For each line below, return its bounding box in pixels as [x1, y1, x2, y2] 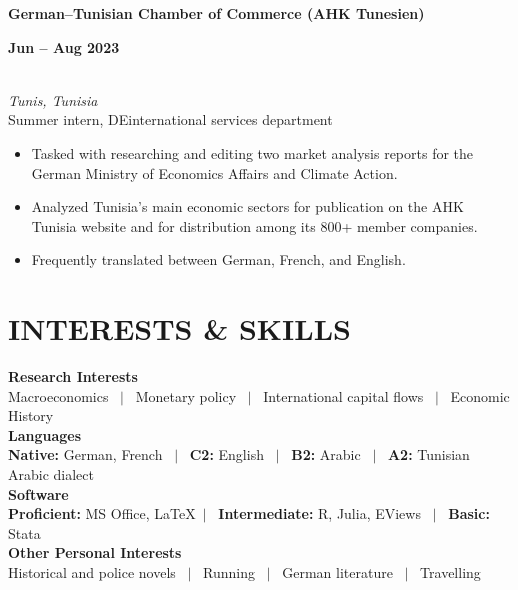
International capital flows [263, 385, 424, 406]
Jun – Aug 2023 [8, 36, 120, 57]
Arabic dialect [8, 464, 94, 485]
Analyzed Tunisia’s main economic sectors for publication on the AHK [31, 196, 464, 217]
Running [203, 562, 255, 582]
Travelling [420, 562, 481, 582]
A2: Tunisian [387, 444, 470, 465]
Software [8, 483, 69, 504]
